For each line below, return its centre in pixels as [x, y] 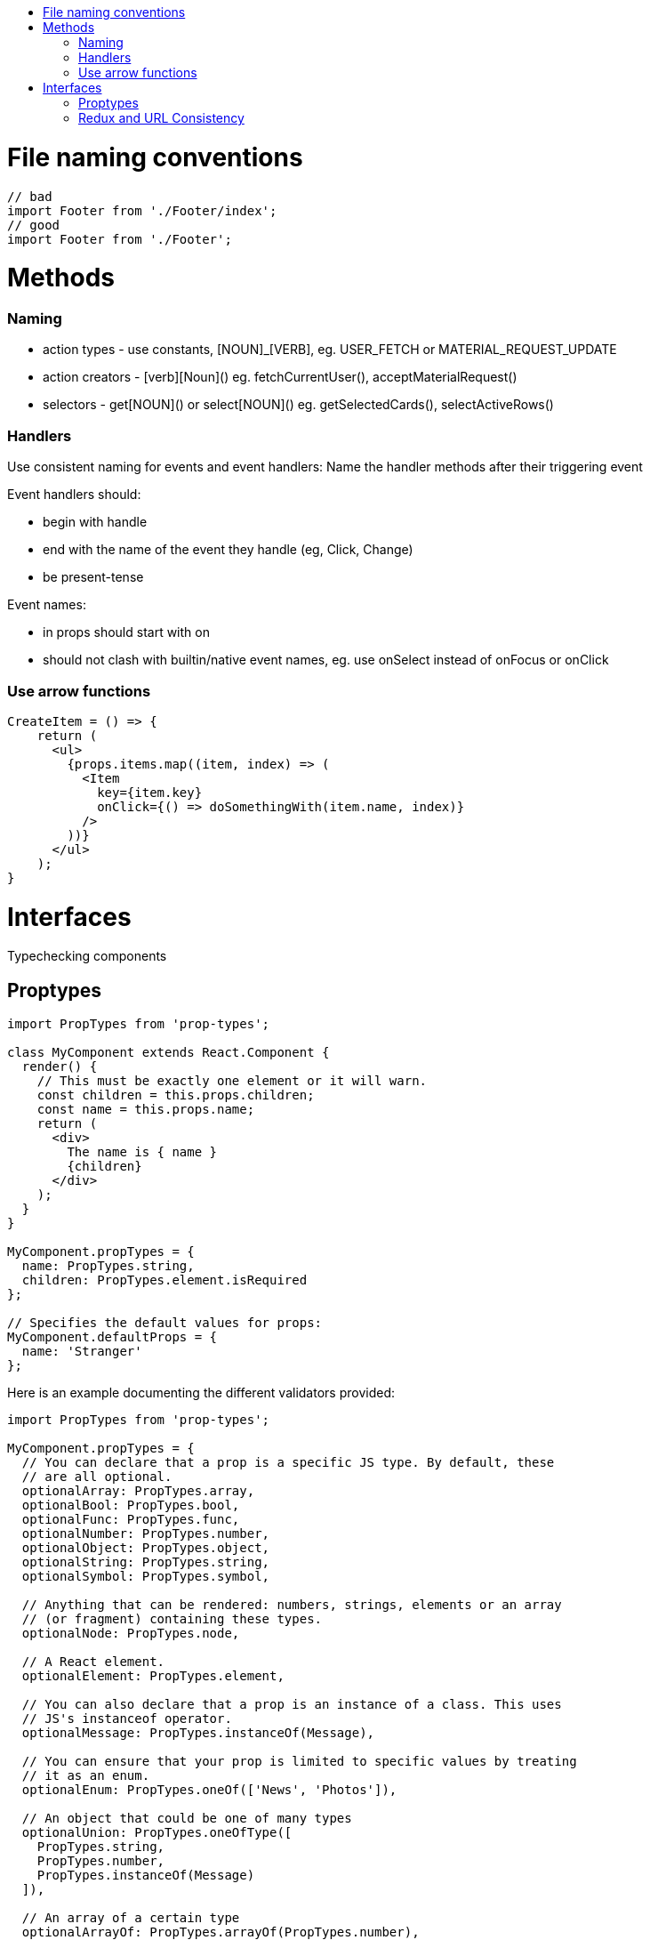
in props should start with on [126, 632]
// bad [30, 196]
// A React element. [93, 1662]
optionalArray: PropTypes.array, [138, 1491]
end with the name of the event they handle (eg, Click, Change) [228, 550]
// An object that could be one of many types [187, 1819]
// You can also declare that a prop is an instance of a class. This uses [292, 1705]
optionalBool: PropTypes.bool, [131, 1505]
